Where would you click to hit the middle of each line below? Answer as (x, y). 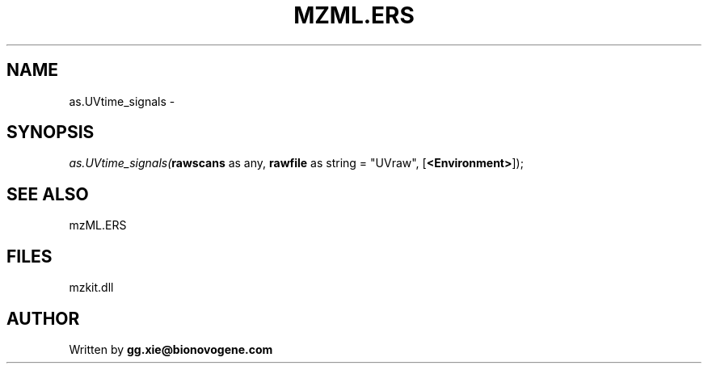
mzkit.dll (91, 288)
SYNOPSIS (51, 132)
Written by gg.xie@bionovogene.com (171, 349)
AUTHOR (43, 318)
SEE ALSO (48, 194)
